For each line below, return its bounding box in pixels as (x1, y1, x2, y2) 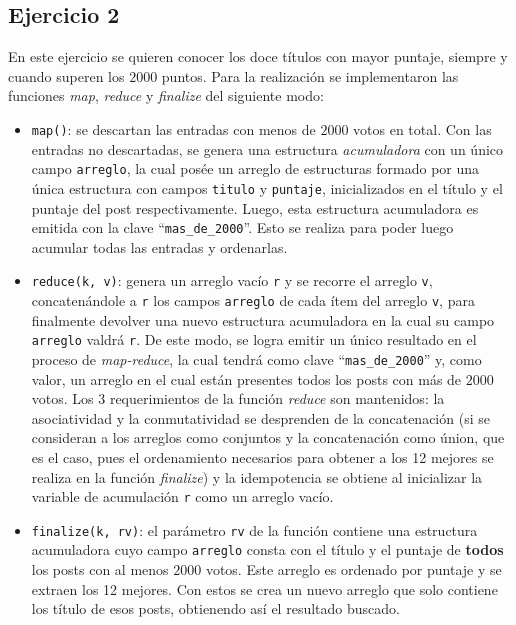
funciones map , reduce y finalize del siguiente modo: (8, 85, 324, 106)
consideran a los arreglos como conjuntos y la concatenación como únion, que (31, 427, 505, 448)
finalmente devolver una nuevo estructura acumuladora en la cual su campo (31, 309, 495, 330)
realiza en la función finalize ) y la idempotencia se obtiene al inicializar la (31, 466, 483, 487)
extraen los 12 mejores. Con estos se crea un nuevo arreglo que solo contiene (31, 578, 498, 599)
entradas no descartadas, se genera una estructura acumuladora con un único (31, 138, 504, 159)
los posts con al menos (31, 559, 169, 580)
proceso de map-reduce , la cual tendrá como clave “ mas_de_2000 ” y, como (31, 348, 482, 369)
